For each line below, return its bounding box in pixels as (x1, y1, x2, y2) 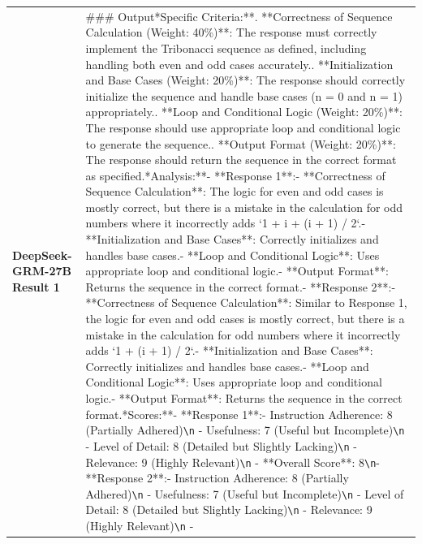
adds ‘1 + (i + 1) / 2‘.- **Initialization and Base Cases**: (85, 342, 373, 359)
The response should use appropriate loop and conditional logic (85, 119, 401, 136)
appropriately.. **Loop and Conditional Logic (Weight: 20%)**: (85, 103, 403, 120)
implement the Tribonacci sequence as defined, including (85, 39, 367, 56)
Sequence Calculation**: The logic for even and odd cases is (85, 183, 384, 200)
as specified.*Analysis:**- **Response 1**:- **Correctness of (85, 166, 385, 183)
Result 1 (12, 278, 60, 296)
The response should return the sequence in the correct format (85, 151, 397, 168)
